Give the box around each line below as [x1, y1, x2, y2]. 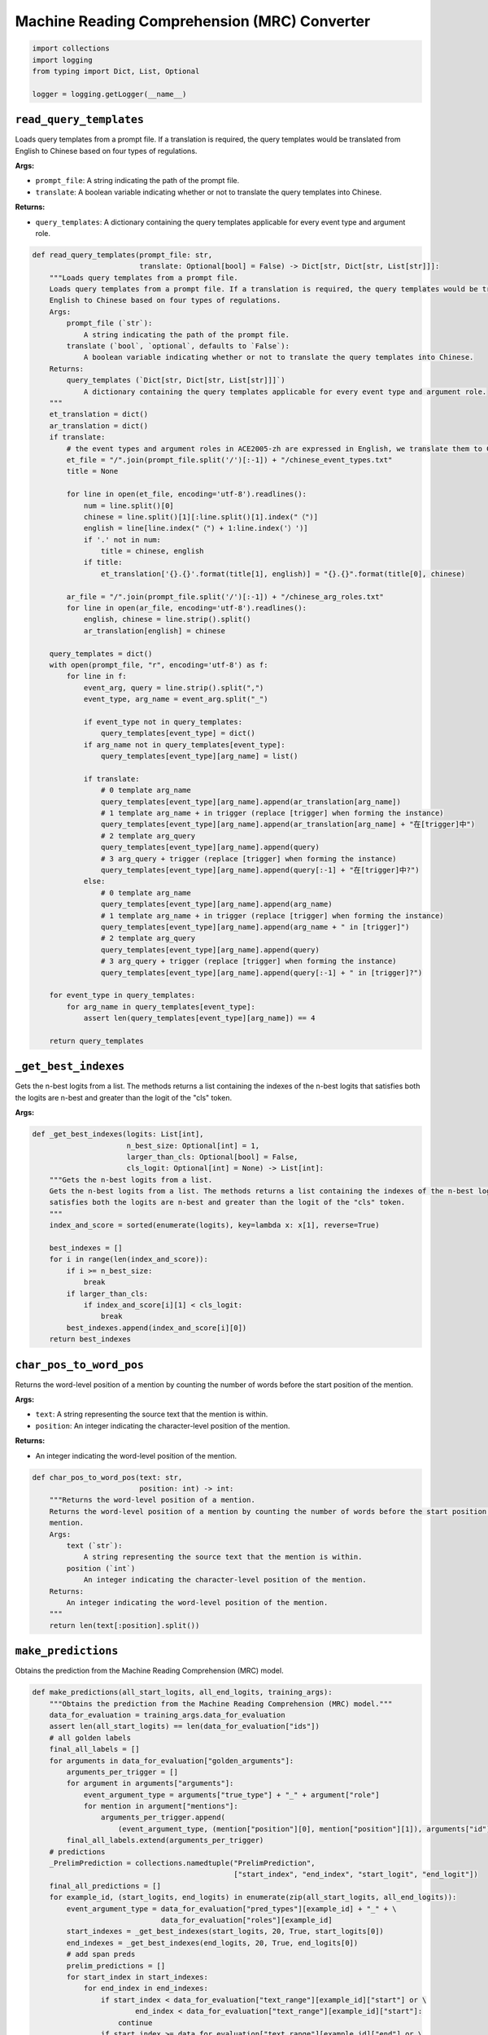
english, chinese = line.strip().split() [83, 615, 251, 624]
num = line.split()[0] [83, 501, 174, 510]
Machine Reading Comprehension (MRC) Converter [15, 12, 371, 30]
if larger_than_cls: [66, 1289, 149, 1298]
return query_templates [49, 1036, 144, 1045]
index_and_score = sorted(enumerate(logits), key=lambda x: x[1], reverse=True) [49, 1221, 380, 1230]
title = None [66, 466, 119, 476]
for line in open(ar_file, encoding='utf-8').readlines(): [66, 603, 307, 613]
